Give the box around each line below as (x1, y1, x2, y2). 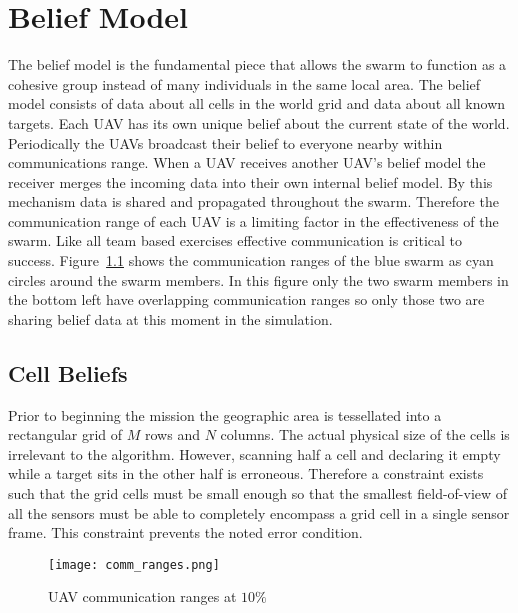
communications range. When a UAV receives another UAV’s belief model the (8, 152, 486, 173)
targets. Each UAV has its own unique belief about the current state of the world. (8, 112, 510, 133)
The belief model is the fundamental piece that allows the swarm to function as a (8, 54, 507, 75)
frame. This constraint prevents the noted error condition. (8, 522, 363, 543)
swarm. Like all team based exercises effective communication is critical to (8, 230, 463, 251)
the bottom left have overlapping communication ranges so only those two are (8, 289, 485, 310)
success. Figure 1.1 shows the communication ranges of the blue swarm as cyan (8, 250, 494, 271)
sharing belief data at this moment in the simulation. (8, 308, 333, 329)
